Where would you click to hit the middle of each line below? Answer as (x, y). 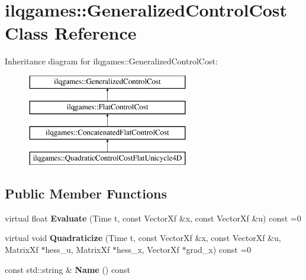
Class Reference (71, 33)
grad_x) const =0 (219, 250)
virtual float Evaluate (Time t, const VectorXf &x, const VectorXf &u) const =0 (153, 218)
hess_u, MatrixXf (78, 250)
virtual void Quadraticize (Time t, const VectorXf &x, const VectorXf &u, (143, 238)
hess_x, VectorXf (148, 250)
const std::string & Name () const (67, 269)
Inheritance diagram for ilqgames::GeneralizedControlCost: (111, 61)
